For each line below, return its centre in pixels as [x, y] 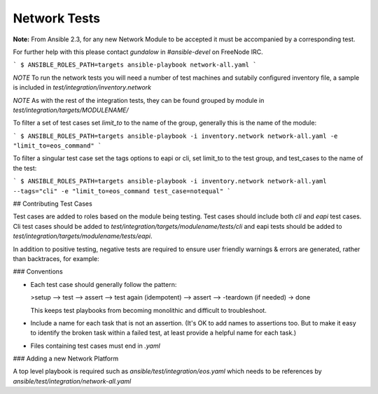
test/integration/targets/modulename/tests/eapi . [83, 236]
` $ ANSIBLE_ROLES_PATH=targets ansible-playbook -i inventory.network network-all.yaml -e [175, 136]
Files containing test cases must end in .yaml [95, 346]
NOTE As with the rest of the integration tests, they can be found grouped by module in [139, 100]
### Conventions [38, 272]
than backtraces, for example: [56, 258]
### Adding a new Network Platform [66, 359]
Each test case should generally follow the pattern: [104, 284]
